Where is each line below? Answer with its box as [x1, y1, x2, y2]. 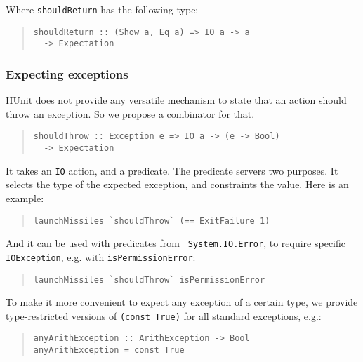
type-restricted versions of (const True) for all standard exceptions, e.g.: [6, 308, 322, 323]
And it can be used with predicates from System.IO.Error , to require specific [6, 236, 345, 250]
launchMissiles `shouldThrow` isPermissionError [33, 274, 265, 285]
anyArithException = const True [33, 345, 185, 356]
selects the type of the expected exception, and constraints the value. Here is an [6, 177, 349, 192]
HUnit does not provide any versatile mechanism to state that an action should [6, 93, 347, 107]
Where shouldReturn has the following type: [6, 2, 199, 16]
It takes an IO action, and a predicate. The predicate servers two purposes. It [6, 163, 338, 177]
